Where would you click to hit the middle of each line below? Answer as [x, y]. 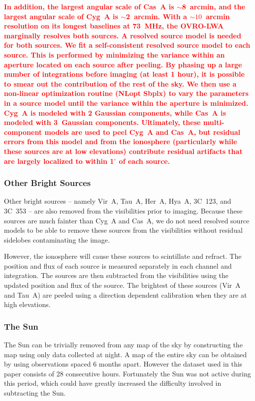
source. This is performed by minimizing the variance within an [114, 54]
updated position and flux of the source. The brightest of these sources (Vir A [122, 285]
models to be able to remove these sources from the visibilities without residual [123, 230]
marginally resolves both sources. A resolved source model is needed [123, 35]
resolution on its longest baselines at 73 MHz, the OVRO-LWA [114, 26]
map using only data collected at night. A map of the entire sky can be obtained [126, 354]
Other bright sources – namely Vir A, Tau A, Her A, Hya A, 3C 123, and [118, 201]
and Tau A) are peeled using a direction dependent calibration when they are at [126, 294]
